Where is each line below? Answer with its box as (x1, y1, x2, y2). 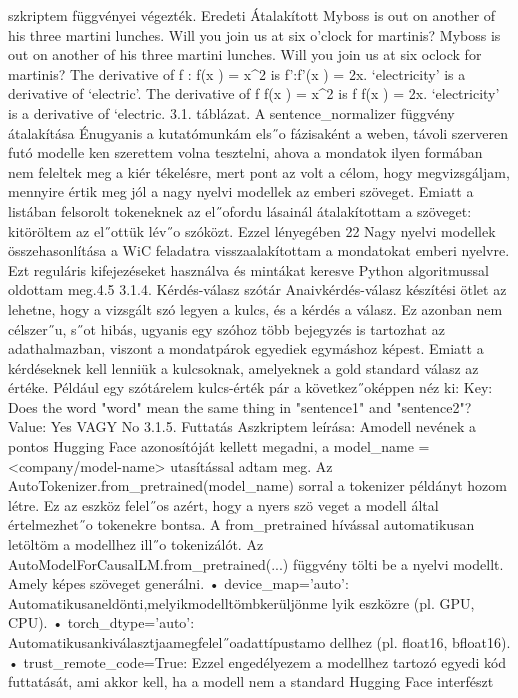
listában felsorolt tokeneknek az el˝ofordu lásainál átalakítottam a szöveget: (8, 200, 472, 221)
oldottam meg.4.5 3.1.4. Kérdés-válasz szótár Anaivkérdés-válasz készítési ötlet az (8, 279, 507, 300)
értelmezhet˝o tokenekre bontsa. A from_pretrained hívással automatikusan (8, 514, 475, 535)
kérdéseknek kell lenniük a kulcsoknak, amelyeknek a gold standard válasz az (8, 357, 479, 378)
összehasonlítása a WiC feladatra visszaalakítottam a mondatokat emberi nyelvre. (8, 240, 510, 261)
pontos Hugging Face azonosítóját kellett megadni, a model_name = (8, 436, 430, 457)
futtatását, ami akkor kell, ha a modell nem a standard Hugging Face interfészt (8, 671, 494, 692)
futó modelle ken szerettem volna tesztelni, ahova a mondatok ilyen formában (8, 142, 483, 163)
